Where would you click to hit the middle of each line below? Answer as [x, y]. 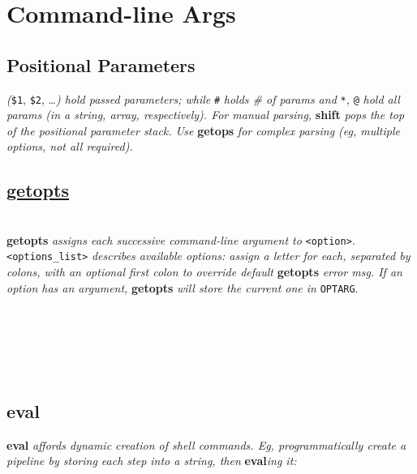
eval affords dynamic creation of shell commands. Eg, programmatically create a [206, 444]
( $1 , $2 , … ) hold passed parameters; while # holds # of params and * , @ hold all [203, 98]
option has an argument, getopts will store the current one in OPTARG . [183, 287]
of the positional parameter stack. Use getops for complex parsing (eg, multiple [203, 130]
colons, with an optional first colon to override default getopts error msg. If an [204, 272]
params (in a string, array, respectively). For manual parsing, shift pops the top [206, 115]
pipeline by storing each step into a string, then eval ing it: [152, 461]
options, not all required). [70, 146]
